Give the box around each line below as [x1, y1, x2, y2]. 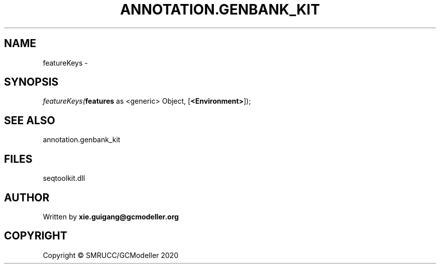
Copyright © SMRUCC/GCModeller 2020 [43, 250, 178, 259]
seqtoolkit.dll [43, 174, 85, 183]
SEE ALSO [4, 114, 55, 127]
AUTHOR [4, 191, 50, 204]
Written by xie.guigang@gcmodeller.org [43, 212, 179, 221]
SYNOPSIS [4, 76, 59, 89]
